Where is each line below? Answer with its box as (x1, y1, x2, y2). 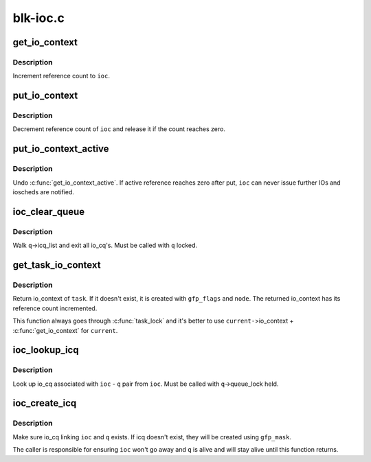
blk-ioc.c (12, 10, 65, 25)
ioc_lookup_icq (12, 344, 79, 356)
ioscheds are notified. (12, 188, 75, 196)
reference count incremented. (12, 304, 98, 312)
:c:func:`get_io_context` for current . (12, 326, 118, 334)
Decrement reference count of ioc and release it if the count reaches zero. (12, 125, 226, 133)
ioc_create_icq (12, 397, 77, 409)
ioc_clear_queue (12, 206, 85, 218)
